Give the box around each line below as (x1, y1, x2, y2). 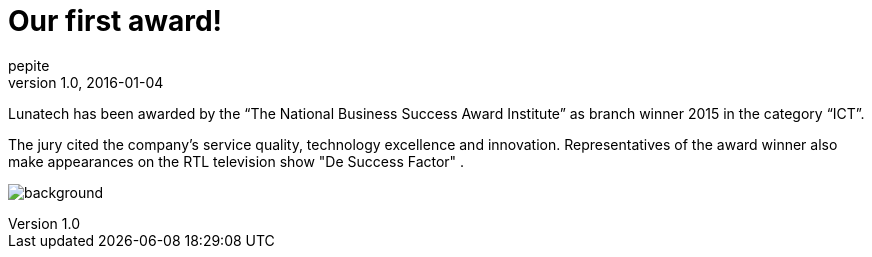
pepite (8, 56, 50, 74)
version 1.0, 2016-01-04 (8, 73, 164, 91)
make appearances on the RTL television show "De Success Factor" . (8, 152, 465, 170)
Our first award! (8, 4, 223, 38)
